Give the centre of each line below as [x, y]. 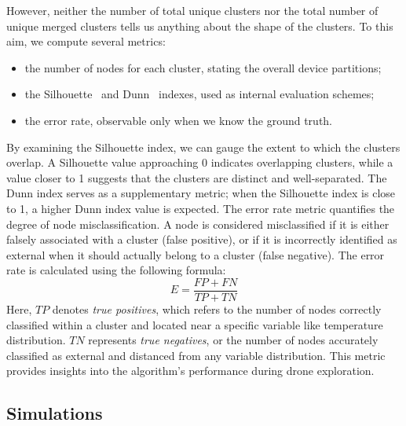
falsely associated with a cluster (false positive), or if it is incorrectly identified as [202, 239]
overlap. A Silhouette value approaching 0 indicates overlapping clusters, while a [200, 162]
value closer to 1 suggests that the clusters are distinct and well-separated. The [197, 177]
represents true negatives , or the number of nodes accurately [233, 340]
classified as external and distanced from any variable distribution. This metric [196, 355]
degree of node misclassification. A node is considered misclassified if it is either [198, 224]
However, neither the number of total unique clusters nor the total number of [192, 10]
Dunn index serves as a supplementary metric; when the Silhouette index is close [201, 193]
